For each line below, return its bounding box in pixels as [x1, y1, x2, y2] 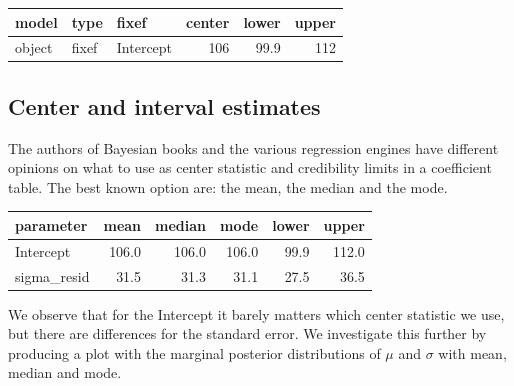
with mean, [438, 342, 507, 363]
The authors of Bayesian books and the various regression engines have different [8, 137, 499, 158]
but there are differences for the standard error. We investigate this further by [8, 323, 487, 344]
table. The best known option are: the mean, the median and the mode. [8, 176, 448, 197]
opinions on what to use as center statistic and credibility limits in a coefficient [8, 157, 492, 178]
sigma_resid [15, 265, 90, 286]
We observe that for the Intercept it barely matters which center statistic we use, [8, 303, 505, 324]
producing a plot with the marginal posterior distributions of [8, 342, 381, 363]
